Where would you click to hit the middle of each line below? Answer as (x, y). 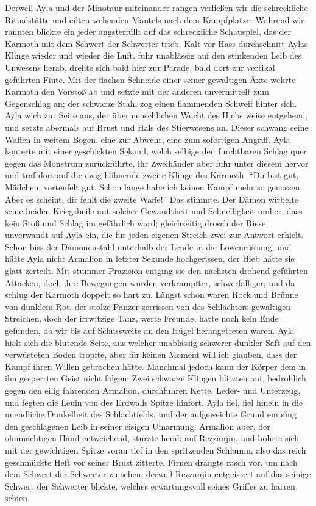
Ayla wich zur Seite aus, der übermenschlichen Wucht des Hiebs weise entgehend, (156, 115)
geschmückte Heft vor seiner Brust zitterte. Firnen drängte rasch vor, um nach (151, 462)
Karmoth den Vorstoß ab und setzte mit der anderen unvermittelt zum (137, 91)
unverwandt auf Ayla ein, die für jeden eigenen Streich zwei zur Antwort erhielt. (154, 235)
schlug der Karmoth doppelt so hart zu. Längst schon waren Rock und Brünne (152, 295)
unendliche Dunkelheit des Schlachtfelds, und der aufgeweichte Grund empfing (151, 414)
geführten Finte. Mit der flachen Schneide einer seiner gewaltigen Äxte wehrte (150, 79)
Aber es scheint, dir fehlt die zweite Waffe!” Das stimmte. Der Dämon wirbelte (152, 199)
